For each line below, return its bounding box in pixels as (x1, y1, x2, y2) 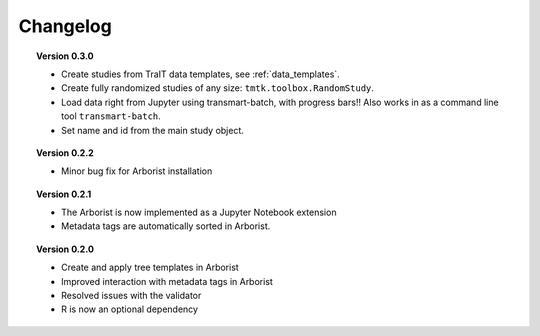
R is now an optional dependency (61, 303, 199, 315)
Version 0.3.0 (36, 50, 94, 62)
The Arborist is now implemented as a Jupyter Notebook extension (61, 206, 337, 219)
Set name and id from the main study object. (61, 124, 245, 136)
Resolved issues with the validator (61, 290, 202, 302)
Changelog (18, 15, 112, 37)
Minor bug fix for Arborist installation (61, 165, 213, 177)
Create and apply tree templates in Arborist (61, 261, 239, 274)
